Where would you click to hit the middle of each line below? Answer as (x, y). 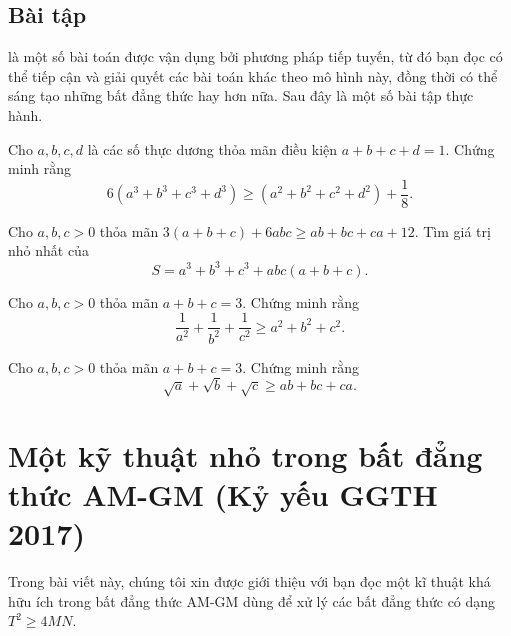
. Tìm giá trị (452, 230)
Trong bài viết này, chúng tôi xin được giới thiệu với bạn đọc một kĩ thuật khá (249, 581)
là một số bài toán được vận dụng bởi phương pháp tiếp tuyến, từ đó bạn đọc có (255, 56)
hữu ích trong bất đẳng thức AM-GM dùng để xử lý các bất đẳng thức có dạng (252, 600)
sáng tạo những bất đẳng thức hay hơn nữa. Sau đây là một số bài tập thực (241, 95)
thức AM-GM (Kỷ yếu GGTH (223, 494)
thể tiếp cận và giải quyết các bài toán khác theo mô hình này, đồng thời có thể (253, 75)
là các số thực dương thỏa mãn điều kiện (212, 148)
